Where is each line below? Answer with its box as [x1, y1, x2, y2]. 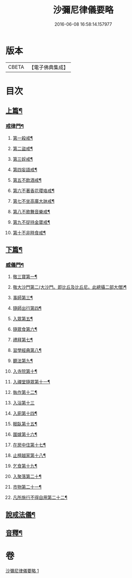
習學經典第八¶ [12, 347, 42, 353]
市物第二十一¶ [12, 484, 42, 490]
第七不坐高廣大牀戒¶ [12, 198, 55, 204]
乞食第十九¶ [12, 463, 37, 469]
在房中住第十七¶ [12, 442, 46, 448]
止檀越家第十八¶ [12, 452, 46, 458]
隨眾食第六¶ [12, 326, 37, 332]
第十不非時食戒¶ [12, 230, 46, 236]
